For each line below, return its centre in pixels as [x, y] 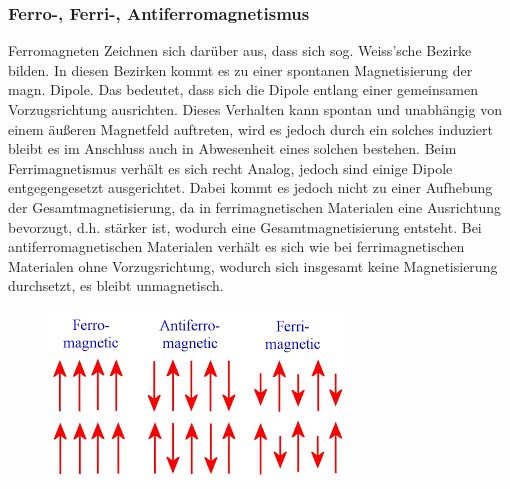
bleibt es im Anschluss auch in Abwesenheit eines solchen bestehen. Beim [232, 148]
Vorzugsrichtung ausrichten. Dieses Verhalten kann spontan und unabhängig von [255, 109]
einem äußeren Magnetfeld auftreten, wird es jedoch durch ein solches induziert [250, 128]
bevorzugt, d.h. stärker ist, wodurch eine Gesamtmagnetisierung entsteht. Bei [245, 226]
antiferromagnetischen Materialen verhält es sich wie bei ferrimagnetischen [236, 246]
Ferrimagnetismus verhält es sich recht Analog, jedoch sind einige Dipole [230, 167]
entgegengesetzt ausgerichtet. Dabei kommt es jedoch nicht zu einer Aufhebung [250, 187]
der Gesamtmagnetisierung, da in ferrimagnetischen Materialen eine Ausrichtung [254, 206]
